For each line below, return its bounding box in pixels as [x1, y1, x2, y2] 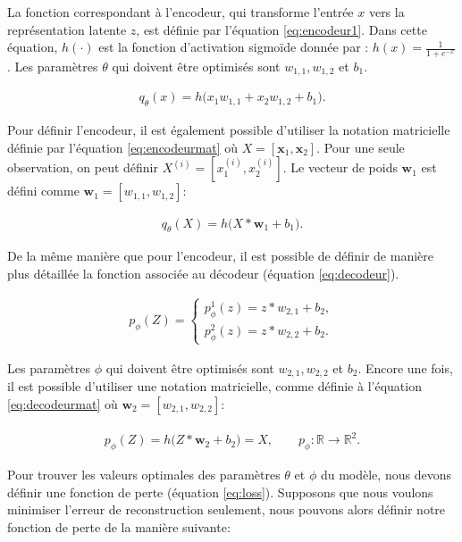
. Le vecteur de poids [282, 158, 398, 177]
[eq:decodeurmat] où [7, 394, 118, 413]
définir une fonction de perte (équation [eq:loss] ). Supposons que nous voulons [7, 482, 433, 501]
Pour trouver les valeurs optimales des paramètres [7, 464, 281, 483]
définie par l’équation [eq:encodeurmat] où [7, 138, 238, 156]
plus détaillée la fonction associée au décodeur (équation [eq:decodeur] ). [7, 263, 399, 282]
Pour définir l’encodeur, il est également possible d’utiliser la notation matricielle [7, 121, 450, 139]
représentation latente [7, 20, 127, 38]
